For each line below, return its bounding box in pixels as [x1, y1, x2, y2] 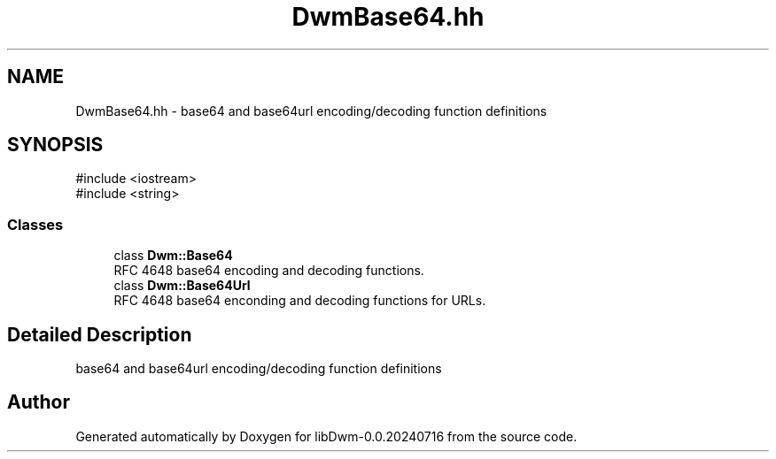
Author [7, 391, 70, 414]
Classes [7, 215, 64, 233]
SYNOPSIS [7, 134, 104, 157]
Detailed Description [7, 323, 192, 346]
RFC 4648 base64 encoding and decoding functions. [113, 263, 424, 279]
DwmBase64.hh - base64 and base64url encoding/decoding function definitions [75, 103, 547, 119]
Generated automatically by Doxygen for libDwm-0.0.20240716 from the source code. [75, 428, 578, 444]
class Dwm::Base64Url [113, 278, 251, 294]
